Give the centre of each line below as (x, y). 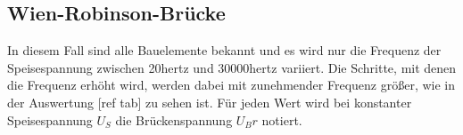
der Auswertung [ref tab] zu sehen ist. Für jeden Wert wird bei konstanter (210, 102)
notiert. (282, 119)
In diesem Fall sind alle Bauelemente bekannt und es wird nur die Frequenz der (224, 50)
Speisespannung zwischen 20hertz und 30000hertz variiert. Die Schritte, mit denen (232, 67)
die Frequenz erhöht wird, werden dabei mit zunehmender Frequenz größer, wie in (231, 85)
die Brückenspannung (174, 119)
